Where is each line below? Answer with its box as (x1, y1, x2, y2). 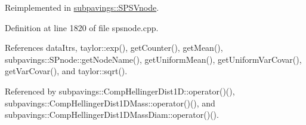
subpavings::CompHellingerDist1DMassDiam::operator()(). (5, 108, 219, 121)
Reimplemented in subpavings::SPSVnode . (5, 1, 159, 13)
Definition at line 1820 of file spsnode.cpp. (5, 21, 159, 33)
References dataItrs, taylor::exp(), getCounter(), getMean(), (5, 41, 223, 54)
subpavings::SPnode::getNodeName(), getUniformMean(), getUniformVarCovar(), (5, 53, 302, 65)
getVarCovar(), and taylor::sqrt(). (5, 65, 128, 77)
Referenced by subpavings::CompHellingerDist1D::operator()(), (5, 84, 235, 97)
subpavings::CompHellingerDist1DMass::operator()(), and (5, 96, 215, 109)
